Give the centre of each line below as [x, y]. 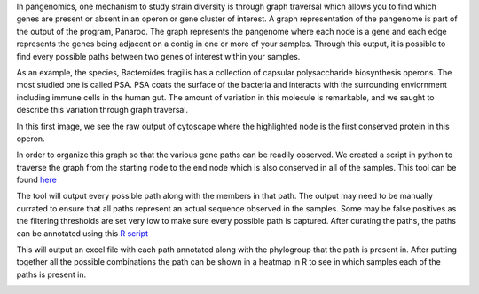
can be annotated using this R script [82, 233]
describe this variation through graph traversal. [102, 110]
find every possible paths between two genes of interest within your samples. [158, 56]
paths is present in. [51, 274]
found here [36, 180]
